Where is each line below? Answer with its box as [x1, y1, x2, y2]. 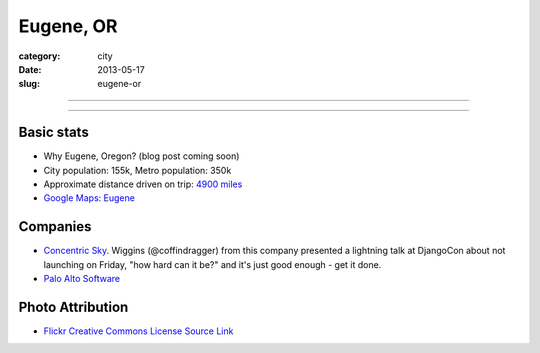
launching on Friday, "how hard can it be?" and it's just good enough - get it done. [43, 258, 382, 270]
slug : [18, 78, 40, 90]
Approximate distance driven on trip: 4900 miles [43, 178, 243, 190]
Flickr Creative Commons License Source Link [43, 325, 234, 337]
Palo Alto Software [43, 273, 120, 285]
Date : [18, 63, 42, 75]
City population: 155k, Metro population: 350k [43, 164, 232, 176]
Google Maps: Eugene [43, 192, 135, 204]
